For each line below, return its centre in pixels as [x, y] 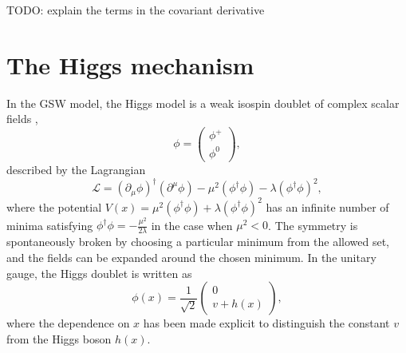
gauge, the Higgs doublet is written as [99, 273]
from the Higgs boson [59, 338]
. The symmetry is [313, 225]
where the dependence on [68, 323]
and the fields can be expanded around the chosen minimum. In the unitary [191, 257]
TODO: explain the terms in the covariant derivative [136, 10]
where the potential [54, 206]
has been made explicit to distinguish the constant [266, 323]
